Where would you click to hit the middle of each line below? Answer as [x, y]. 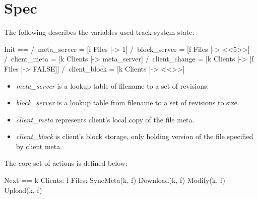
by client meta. [39, 146]
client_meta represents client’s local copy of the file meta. [105, 119]
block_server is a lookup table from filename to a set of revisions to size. [127, 103]
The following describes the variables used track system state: [99, 32]
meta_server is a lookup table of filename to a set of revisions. [112, 85]
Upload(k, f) [23, 190]
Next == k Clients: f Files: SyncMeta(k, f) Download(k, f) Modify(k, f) [115, 180]
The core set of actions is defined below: [66, 163]
